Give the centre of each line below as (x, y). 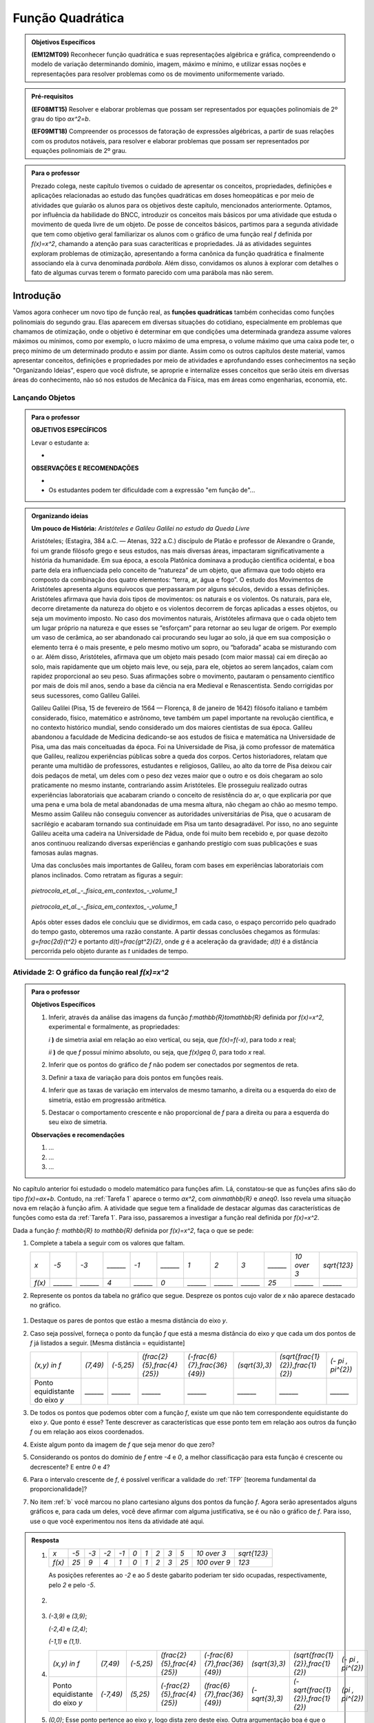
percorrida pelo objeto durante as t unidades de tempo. (110, 951)
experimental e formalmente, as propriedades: (114, 1027)
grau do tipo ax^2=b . (61, 119)
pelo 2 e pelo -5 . (72, 1584)
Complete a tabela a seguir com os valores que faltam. (107, 1243)
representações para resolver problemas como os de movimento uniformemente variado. (158, 74)
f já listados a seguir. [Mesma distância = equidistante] (107, 1343)
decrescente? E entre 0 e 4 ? (70, 1467)
